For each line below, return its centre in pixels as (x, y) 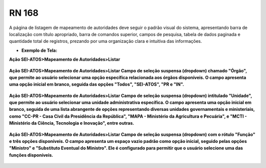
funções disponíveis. (31, 155)
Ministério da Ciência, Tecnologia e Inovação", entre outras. (72, 123)
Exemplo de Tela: (39, 50)
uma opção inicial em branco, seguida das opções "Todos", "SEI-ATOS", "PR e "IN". (97, 84)
